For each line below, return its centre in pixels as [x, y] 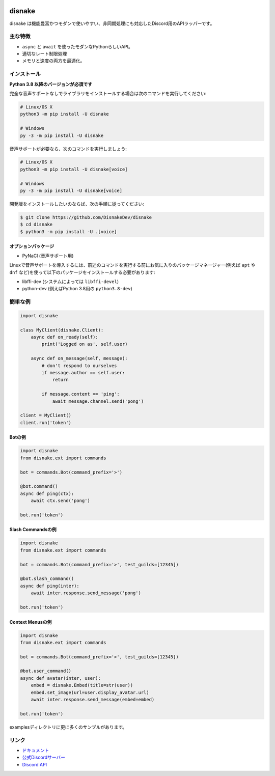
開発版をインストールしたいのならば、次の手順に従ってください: [77, 204]
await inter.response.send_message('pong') [86, 593]
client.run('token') [46, 422]
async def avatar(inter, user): [61, 678]
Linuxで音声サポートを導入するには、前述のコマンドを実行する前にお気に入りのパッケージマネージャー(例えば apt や [132, 265]
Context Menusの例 [31, 622]
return [60, 380]
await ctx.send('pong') [60, 501]
